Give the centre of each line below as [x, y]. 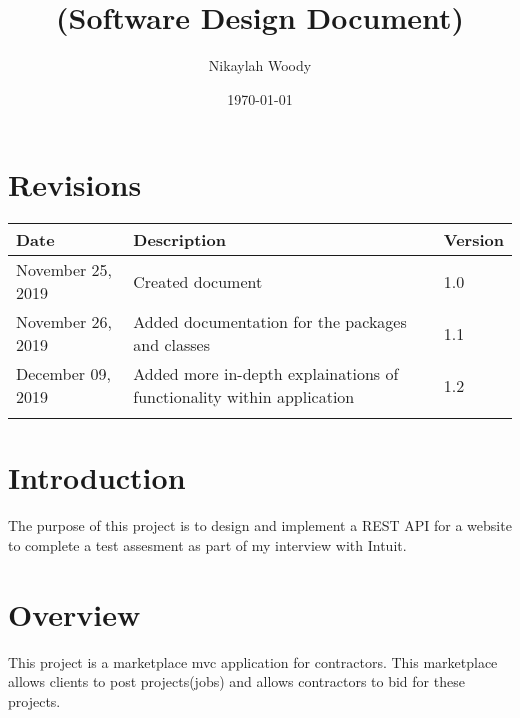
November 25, [64, 270]
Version [473, 240]
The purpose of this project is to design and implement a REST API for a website [260, 525]
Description [179, 240]
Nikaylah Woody [260, 65]
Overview [74, 613]
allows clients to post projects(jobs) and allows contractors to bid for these [236, 681]
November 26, [64, 322]
